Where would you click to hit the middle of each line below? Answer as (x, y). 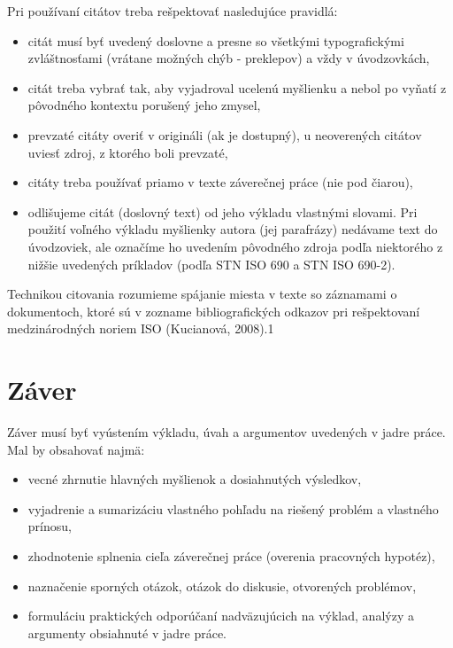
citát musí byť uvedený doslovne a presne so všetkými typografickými (216, 40)
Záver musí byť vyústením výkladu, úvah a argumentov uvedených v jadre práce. (226, 432)
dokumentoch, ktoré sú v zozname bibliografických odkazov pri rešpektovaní (214, 311)
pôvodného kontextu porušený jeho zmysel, (144, 105)
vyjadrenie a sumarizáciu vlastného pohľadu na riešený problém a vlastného (233, 508)
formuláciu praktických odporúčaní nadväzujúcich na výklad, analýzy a (221, 616)
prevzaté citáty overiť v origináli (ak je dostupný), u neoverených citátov (225, 134)
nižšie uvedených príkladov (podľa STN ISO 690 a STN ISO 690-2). (211, 264)
